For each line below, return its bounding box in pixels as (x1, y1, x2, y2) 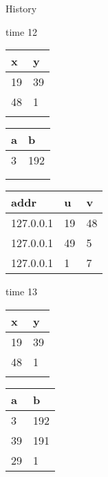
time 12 (6, 24, 37, 39)
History (6, 1, 37, 15)
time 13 (6, 284, 37, 299)
